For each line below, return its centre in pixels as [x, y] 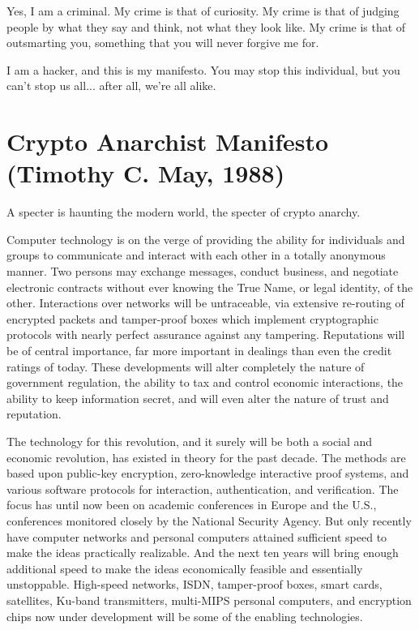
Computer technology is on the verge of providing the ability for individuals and [206, 239]
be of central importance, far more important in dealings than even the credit [199, 351]
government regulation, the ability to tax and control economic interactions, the [205, 382]
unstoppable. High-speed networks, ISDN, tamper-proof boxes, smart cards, [195, 584]
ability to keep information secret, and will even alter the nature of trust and [198, 398]
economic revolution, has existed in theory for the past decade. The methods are [206, 457]
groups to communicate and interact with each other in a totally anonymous [196, 255]
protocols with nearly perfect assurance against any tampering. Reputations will [206, 334]
